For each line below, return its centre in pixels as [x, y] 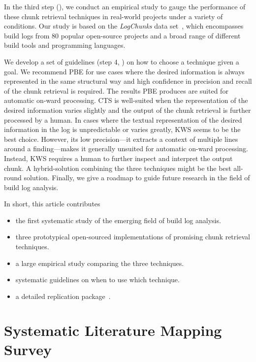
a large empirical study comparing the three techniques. [100, 263]
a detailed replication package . [63, 296]
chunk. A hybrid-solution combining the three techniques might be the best [118, 168]
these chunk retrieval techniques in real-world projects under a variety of [113, 16]
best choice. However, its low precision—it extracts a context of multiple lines [121, 139]
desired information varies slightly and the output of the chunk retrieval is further [128, 110]
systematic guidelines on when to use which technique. [97, 280]
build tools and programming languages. [65, 45]
